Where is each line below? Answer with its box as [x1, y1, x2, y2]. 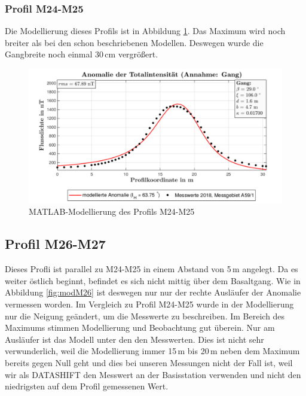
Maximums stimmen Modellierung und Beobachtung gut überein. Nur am [5, 321, 275, 334]
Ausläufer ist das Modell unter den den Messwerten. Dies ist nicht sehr [5, 333, 264, 345]
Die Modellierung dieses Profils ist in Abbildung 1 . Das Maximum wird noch [5, 25, 286, 37]
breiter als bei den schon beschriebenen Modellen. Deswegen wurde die [5, 36, 264, 48]
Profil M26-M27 [5, 234, 106, 253]
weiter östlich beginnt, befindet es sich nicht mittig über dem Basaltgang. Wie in [5, 274, 301, 287]
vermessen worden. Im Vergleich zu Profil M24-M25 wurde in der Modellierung [5, 298, 294, 310]
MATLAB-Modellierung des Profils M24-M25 [29, 205, 195, 218]
